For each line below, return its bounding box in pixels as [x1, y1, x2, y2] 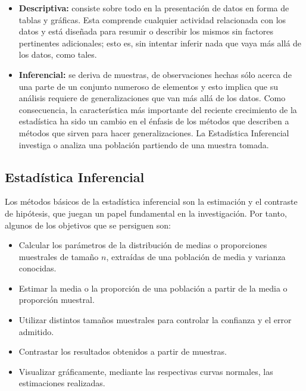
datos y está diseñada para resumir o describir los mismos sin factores [18, 25, 273, 37]
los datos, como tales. [18, 48, 97, 61]
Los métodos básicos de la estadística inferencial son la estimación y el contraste [5, 195, 298, 208]
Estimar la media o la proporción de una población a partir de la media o [18, 281, 288, 294]
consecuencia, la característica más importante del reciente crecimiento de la [18, 103, 297, 115]
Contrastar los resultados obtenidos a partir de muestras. [18, 345, 227, 358]
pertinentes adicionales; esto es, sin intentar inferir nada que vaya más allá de [18, 36, 302, 49]
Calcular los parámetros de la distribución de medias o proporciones [18, 239, 267, 251]
